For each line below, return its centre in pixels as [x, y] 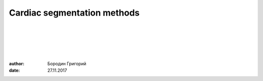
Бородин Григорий [67, 63]
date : [14, 70]
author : [17, 63]
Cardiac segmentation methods [74, 13]
